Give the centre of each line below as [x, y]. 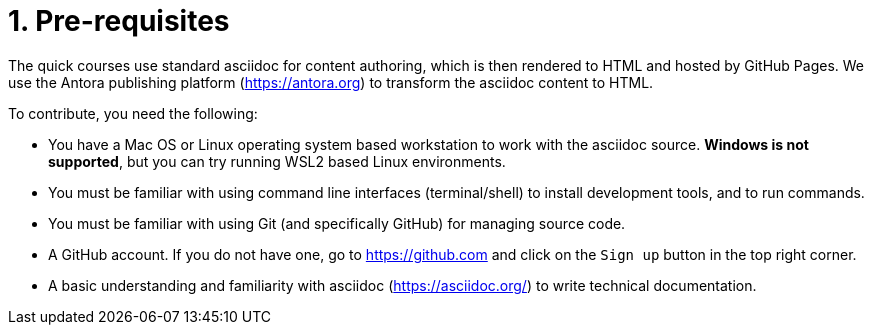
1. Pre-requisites [119, 21]
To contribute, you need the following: [133, 113]
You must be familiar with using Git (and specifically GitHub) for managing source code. [337, 223]
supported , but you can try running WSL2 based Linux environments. [277, 161]
